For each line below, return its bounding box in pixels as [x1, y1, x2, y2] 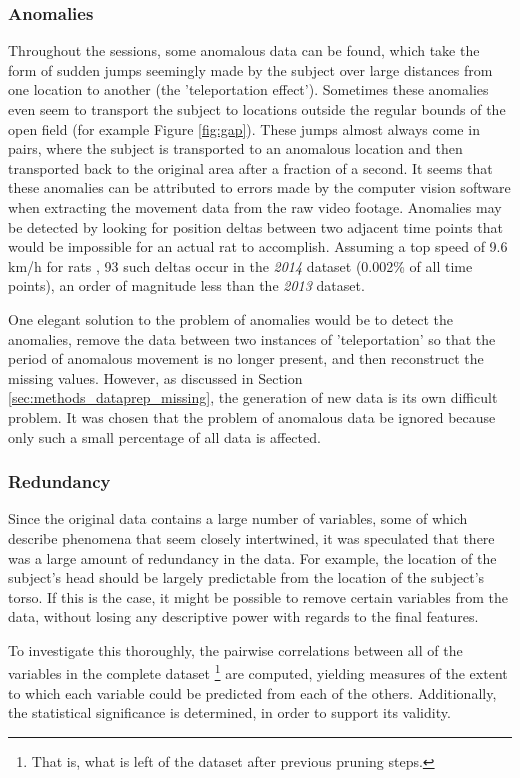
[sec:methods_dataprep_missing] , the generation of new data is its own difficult [8, 387, 498, 408]
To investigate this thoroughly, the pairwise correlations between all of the [8, 639, 463, 660]
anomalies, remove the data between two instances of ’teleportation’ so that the [8, 328, 496, 349]
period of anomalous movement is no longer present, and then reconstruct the [8, 348, 484, 369]
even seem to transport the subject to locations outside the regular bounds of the [8, 99, 506, 119]
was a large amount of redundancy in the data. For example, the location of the [8, 547, 497, 568]
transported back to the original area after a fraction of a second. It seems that [8, 157, 493, 178]
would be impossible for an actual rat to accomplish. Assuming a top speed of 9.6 [8, 236, 508, 257]
